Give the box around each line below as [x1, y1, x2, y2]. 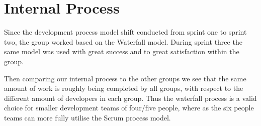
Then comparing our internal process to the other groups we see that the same [4, 73, 246, 83]
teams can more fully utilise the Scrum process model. [4, 112, 171, 122]
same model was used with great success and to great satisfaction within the [4, 46, 239, 57]
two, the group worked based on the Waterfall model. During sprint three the [4, 36, 242, 47]
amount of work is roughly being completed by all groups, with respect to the [4, 83, 243, 93]
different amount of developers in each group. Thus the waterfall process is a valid [4, 92, 257, 103]
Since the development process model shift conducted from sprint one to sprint [4, 27, 247, 37]
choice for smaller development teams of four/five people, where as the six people [4, 102, 254, 113]
